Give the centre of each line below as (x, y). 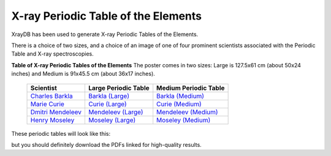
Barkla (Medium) (181, 96)
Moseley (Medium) (184, 120)
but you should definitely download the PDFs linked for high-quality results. (106, 144)
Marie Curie (47, 104)
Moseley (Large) (112, 120)
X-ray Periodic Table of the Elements (107, 16)
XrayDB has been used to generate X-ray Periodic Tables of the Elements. (105, 34)
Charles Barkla (51, 96)
